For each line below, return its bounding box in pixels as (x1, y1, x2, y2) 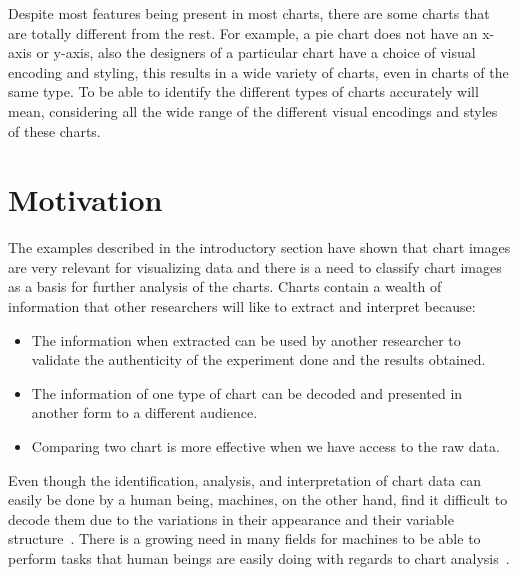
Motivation (8, 179, 163, 220)
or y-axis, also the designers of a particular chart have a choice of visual (36, 42, 476, 63)
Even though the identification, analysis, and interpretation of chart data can (8, 469, 482, 490)
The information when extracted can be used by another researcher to (31, 329, 461, 350)
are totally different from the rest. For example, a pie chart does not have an (8, 22, 478, 43)
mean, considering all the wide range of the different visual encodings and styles (8, 100, 498, 121)
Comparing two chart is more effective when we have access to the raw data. (31, 436, 500, 457)
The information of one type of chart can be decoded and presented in (31, 382, 463, 403)
